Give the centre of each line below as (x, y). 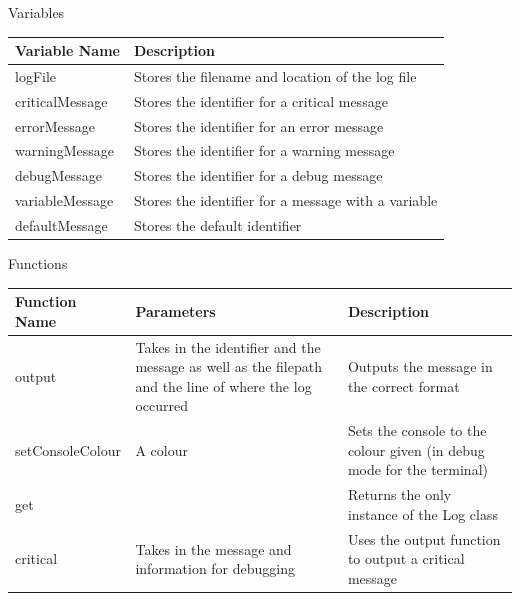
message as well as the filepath (228, 366)
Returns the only (399, 494)
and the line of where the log (223, 385)
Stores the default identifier (217, 225)
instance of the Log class (423, 513)
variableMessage (64, 200)
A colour (161, 449)
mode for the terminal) (417, 469)
